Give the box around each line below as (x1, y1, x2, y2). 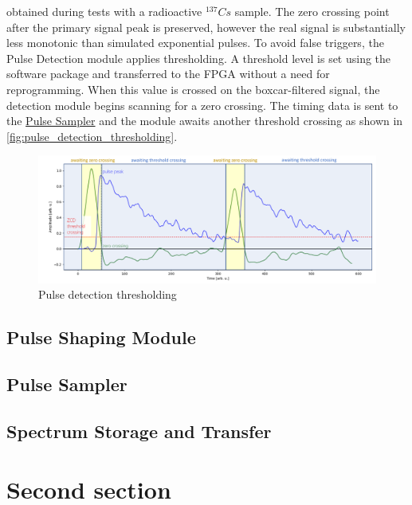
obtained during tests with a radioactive (6, 3, 202, 19)
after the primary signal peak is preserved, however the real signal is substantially (6, 18, 406, 35)
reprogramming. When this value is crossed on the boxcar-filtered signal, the (6, 80, 380, 97)
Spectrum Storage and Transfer (6, 418, 272, 443)
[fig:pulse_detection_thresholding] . (6, 127, 178, 144)
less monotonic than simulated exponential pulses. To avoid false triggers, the (6, 34, 384, 51)
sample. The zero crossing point (234, 3, 390, 19)
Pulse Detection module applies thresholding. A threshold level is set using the (6, 49, 391, 66)
